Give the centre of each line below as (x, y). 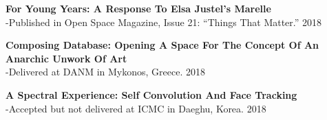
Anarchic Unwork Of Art (66, 58)
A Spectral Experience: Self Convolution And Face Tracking (151, 94)
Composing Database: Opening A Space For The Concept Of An (162, 45)
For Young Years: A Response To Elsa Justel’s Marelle (138, 8)
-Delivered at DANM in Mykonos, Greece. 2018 (105, 72)
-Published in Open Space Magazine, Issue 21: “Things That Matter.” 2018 (164, 22)
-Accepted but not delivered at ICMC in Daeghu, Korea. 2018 (136, 108)
